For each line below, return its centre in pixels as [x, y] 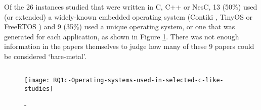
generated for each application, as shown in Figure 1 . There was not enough [122, 36]
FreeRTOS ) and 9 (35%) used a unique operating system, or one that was [120, 26]
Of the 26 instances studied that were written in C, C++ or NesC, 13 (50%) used [131, 7]
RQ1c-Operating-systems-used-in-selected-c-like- [138, 80]
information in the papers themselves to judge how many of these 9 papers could [129, 46]
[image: [37, 80]
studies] [39, 89]
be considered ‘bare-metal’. [45, 56]
